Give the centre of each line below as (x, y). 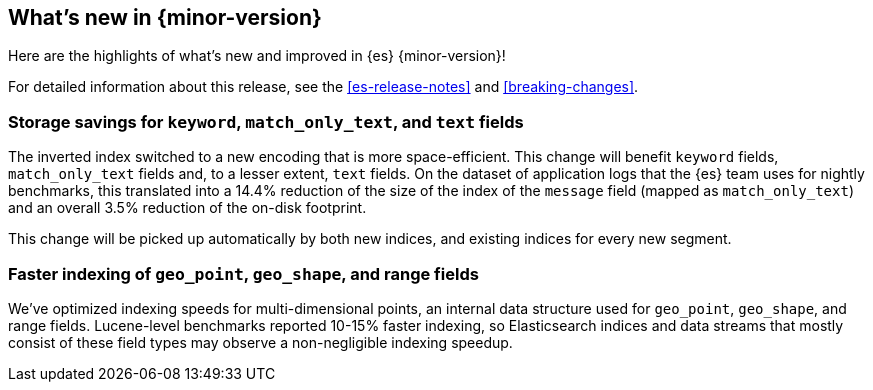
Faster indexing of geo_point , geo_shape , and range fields (243, 273)
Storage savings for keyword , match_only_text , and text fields (266, 121)
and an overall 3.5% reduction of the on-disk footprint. (187, 208)
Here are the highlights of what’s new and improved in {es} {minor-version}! (257, 56)
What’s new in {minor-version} (165, 17)
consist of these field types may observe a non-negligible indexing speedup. (260, 342)
